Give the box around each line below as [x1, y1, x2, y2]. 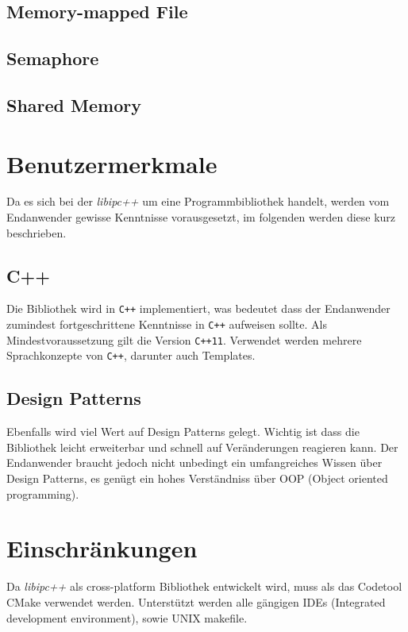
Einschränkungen [6, 532, 198, 565]
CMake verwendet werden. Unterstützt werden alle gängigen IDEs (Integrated [6, 593, 386, 610]
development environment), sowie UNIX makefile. [6, 609, 248, 626]
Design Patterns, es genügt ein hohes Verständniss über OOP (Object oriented [6, 470, 388, 487]
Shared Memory [6, 92, 141, 117]
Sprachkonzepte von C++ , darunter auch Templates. [6, 347, 256, 364]
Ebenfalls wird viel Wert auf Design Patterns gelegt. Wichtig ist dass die [6, 423, 360, 440]
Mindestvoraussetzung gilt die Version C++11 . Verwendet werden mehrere [6, 331, 362, 348]
